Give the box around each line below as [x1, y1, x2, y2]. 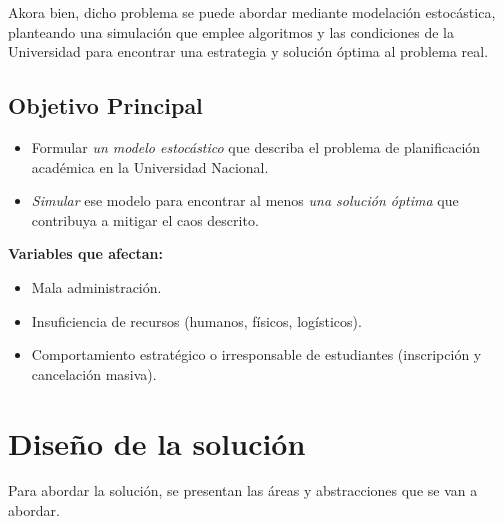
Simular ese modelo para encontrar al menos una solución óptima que [31, 190, 459, 211]
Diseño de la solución [8, 422, 306, 463]
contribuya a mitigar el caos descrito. [31, 209, 259, 230]
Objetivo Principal [8, 90, 203, 121]
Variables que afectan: [8, 243, 164, 264]
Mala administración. [31, 276, 162, 297]
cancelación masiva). [31, 363, 157, 384]
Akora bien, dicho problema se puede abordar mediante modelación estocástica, [8, 2, 496, 22]
